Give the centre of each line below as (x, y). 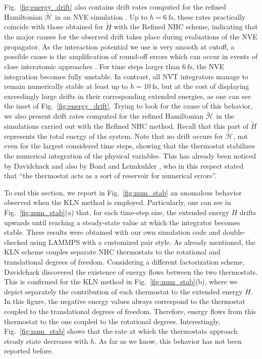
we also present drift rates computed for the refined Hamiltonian (104, 116)
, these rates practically (209, 16)
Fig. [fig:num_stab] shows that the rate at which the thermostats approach (121, 331)
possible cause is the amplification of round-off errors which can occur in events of (131, 56)
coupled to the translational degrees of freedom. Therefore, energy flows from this (130, 311)
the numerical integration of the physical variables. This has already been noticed (130, 156)
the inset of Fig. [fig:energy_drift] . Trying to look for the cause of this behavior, (128, 106)
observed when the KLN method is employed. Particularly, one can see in (118, 202)
